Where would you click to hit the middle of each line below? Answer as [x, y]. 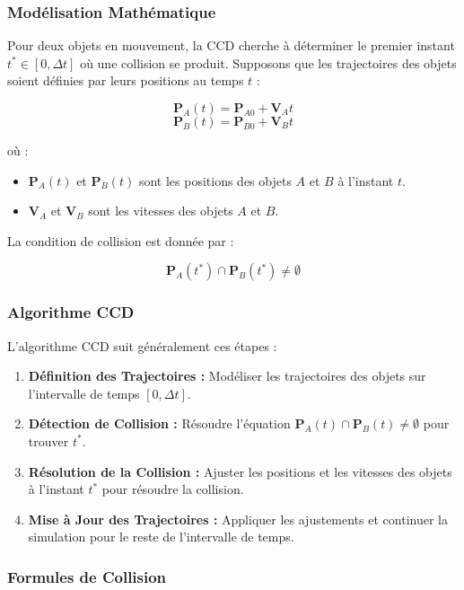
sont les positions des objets [215, 180]
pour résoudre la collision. [173, 489]
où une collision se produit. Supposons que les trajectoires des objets [268, 62]
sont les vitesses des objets [161, 211]
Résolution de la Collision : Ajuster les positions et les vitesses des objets [240, 471]
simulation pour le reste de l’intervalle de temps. [161, 537]
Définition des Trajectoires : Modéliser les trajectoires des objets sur [227, 376]
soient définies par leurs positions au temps [126, 80]
